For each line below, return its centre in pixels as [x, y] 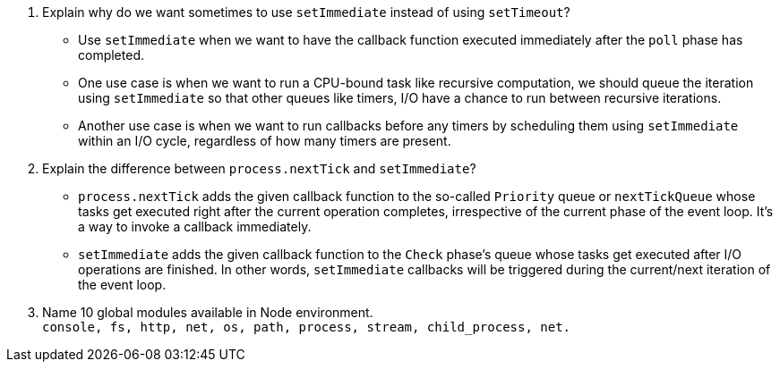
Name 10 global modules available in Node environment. [208, 312]
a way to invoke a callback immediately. [195, 226]
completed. [111, 55]
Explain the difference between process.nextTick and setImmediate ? [259, 168]
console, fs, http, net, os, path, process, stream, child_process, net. [307, 327]
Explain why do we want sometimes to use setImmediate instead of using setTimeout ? [306, 12]
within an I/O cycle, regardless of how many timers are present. [265, 141]
